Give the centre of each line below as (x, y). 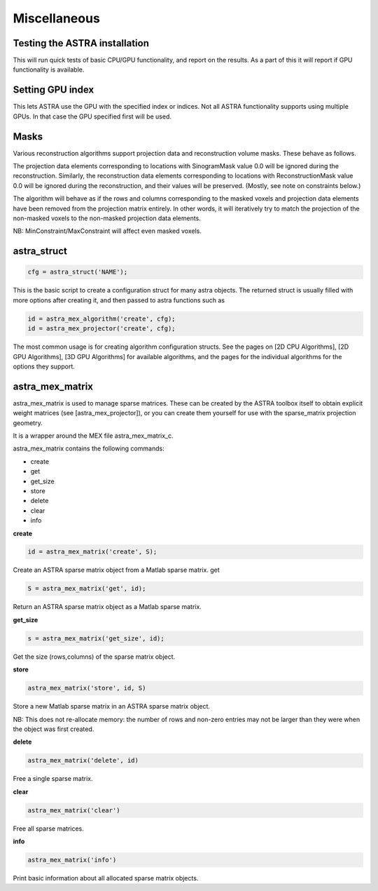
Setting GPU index (54, 90)
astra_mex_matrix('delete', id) (83, 761)
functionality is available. (49, 69)
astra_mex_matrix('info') (72, 860)
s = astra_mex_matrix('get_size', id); (96, 638)
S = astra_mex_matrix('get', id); (87, 589)
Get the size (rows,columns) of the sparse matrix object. (94, 657)
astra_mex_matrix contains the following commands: (89, 448)
